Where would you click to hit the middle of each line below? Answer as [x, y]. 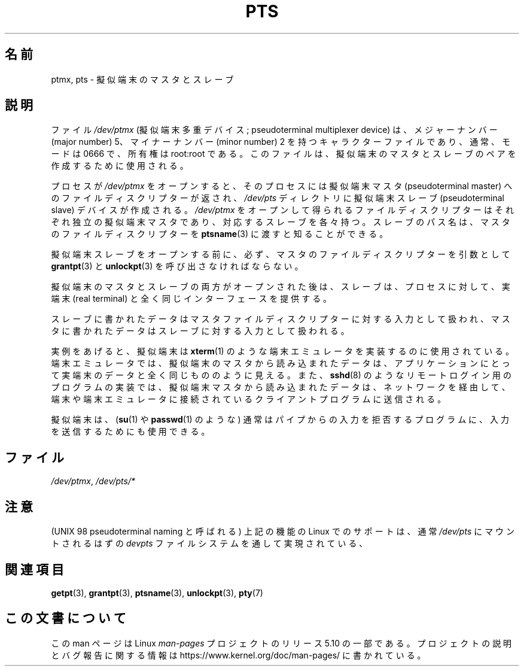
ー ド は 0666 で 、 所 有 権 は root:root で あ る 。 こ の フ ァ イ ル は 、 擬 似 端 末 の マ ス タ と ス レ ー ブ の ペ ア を [284, 154]
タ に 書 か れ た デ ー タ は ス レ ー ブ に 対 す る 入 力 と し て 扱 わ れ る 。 [200, 331]
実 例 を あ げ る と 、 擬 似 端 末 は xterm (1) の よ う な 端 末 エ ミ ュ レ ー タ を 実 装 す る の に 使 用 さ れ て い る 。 [283, 351]
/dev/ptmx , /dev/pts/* [93, 481]
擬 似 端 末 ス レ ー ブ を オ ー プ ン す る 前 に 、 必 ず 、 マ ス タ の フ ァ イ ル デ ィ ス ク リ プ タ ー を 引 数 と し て [281, 254]
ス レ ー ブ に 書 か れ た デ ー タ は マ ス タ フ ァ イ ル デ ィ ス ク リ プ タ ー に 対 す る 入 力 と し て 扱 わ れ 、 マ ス [281, 319]
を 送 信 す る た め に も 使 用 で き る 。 [130, 432]
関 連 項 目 [34, 569]
